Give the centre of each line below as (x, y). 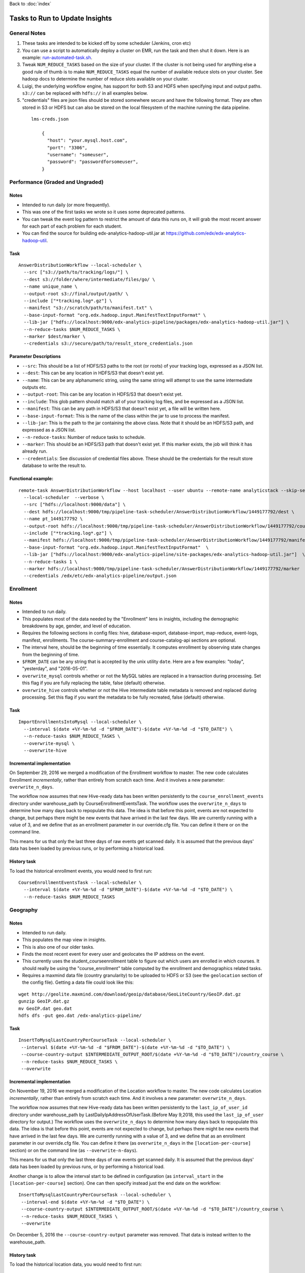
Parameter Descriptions (35, 356)
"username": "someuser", (78, 155)
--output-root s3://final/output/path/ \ (76, 294)
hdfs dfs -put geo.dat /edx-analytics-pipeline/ (80, 1016)
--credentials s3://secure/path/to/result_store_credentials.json (108, 343)
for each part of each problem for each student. (72, 226)
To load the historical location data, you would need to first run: (76, 1264)
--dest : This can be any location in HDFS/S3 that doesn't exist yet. (93, 373)
